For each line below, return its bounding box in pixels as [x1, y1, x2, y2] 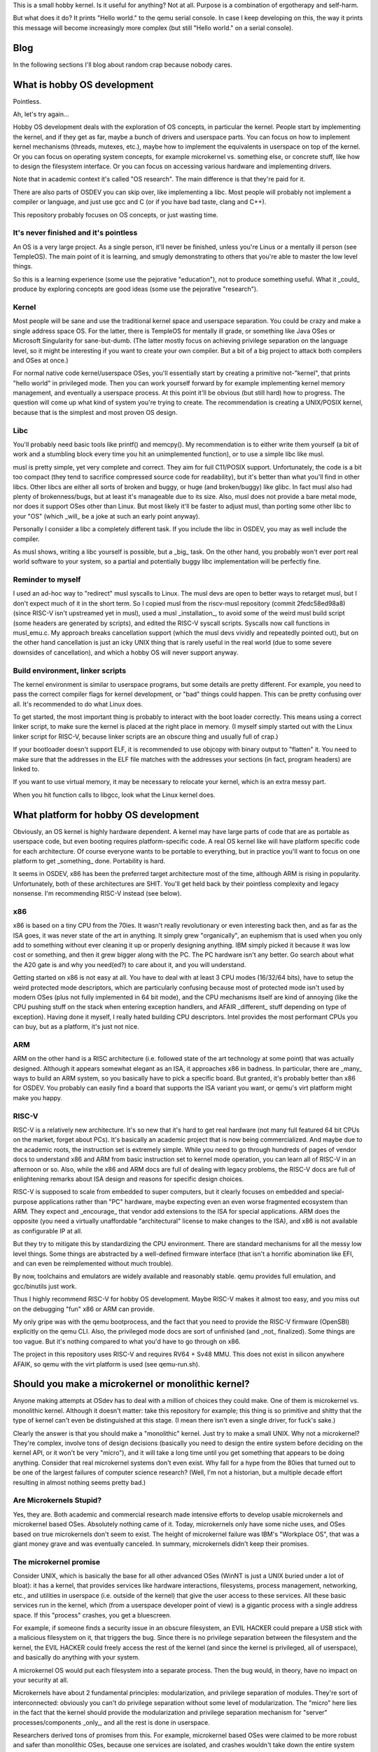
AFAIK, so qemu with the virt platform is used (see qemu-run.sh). [13, 1360, 200, 1368]
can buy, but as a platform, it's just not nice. [13, 1022, 139, 1031]
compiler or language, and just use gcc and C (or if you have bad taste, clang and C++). [13, 198, 267, 206]
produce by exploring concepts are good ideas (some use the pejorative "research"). [13, 285, 258, 294]
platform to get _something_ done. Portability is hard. [13, 856, 166, 865]
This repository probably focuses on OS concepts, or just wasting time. [13, 210, 218, 219]
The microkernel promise [13, 1556, 101, 1566]
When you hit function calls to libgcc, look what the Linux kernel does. [13, 791, 216, 799]
